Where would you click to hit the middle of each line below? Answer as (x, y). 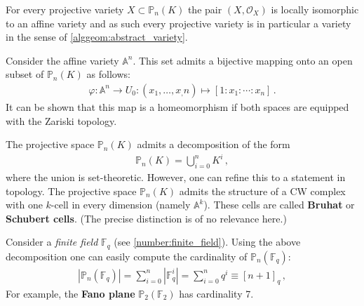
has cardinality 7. (216, 293)
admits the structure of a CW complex (262, 191)
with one (24, 205)
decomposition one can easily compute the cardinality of (127, 256)
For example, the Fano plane (70, 293)
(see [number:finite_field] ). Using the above (207, 242)
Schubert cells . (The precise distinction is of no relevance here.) (146, 218)
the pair (205, 9)
